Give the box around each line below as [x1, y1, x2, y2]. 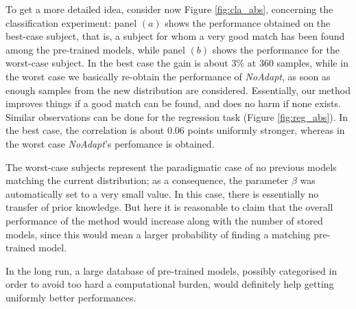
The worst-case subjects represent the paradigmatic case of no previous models [5, 159, 337, 174]
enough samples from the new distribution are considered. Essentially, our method [5, 82, 351, 97]
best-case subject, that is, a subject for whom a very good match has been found [5, 29, 345, 43]
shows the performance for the [212, 42, 340, 56]
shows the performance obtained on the [165, 15, 331, 30]
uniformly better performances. [5, 290, 137, 304]
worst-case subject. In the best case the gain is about [5, 56, 228, 70]
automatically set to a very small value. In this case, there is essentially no [5, 186, 319, 201]
